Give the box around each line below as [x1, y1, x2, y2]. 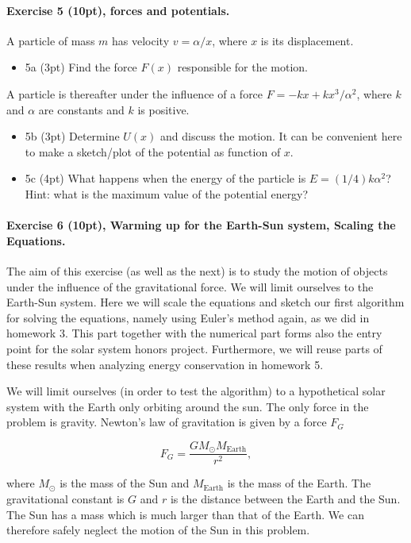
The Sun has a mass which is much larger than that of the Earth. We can [6, 506, 364, 522]
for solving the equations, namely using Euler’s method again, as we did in [6, 309, 370, 325]
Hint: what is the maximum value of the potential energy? [25, 185, 309, 202]
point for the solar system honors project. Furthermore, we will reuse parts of [6, 340, 382, 356]
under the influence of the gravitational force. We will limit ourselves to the [6, 278, 374, 295]
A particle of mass [6, 32, 95, 48]
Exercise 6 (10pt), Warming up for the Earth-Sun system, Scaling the [6, 217, 396, 233]
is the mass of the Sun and [60, 475, 190, 491]
